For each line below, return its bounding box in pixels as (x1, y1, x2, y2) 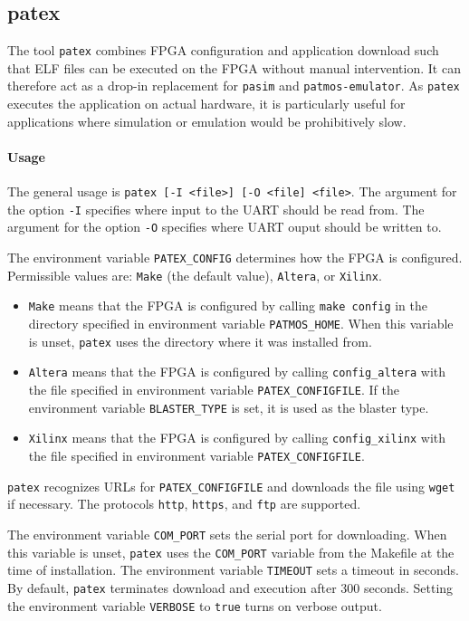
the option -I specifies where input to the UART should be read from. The (7, 199, 425, 218)
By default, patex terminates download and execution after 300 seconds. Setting (7, 578, 454, 597)
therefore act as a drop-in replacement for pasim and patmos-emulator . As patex (7, 76, 460, 95)
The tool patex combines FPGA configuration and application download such (7, 41, 439, 60)
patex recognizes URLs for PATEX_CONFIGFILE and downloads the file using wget (7, 476, 455, 495)
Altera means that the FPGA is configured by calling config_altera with (28, 362, 446, 381)
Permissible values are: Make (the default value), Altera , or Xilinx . (7, 265, 382, 284)
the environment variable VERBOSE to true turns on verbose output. (7, 596, 382, 615)
